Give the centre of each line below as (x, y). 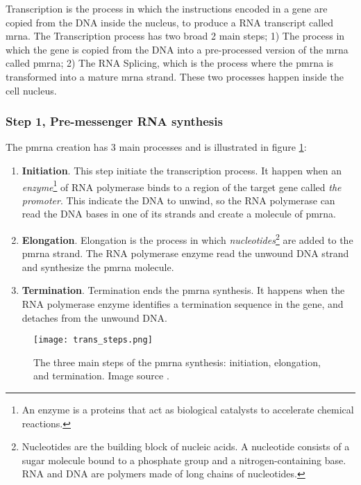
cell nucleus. (31, 90)
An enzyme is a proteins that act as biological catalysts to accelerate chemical (188, 410)
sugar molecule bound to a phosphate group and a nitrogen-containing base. (184, 460)
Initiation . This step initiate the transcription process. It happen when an (182, 170)
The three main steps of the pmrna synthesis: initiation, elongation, (177, 362)
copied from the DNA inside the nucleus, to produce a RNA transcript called (170, 22)
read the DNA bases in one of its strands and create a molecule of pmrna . (179, 214)
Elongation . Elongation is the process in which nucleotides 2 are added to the (187, 239)
